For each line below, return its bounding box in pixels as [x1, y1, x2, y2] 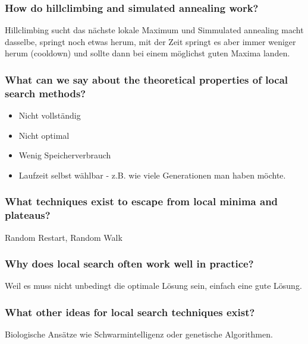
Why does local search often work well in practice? [5, 256, 254, 271]
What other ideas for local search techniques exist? [5, 304, 255, 319]
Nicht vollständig [18, 109, 81, 122]
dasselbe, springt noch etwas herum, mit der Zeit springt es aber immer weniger [5, 35, 296, 47]
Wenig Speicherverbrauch [18, 149, 111, 161]
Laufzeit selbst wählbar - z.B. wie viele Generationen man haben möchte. [18, 168, 286, 181]
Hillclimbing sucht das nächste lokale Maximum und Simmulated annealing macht [5, 24, 304, 36]
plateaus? [5, 208, 51, 222]
